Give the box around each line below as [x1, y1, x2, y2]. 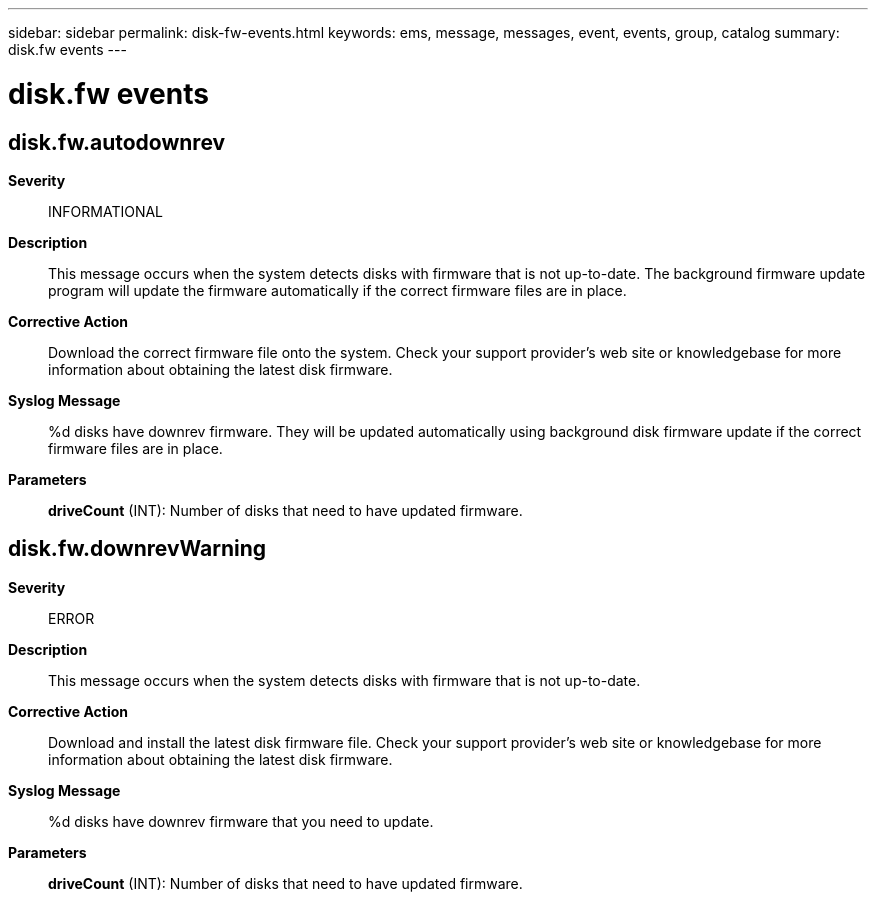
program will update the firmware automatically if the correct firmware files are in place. [48, 281, 627, 299]
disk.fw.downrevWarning [8, 536, 267, 562]
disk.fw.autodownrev [8, 129, 226, 155]
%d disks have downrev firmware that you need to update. [48, 812, 434, 830]
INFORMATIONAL [48, 202, 164, 220]
